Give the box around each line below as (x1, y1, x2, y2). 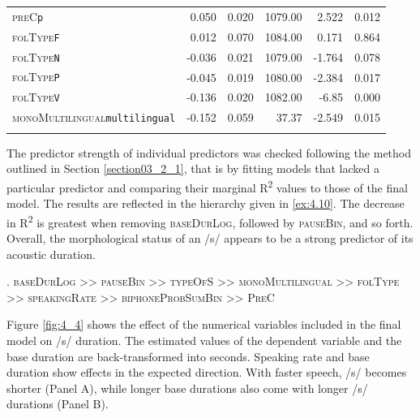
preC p (12, 7, 44, 24)
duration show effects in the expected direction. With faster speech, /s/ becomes (6, 364, 407, 381)
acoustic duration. (6, 245, 96, 262)
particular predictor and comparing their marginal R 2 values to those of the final (6, 176, 408, 196)
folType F (12, 28, 60, 45)
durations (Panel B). (6, 395, 109, 412)
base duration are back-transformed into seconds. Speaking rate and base (6, 347, 370, 364)
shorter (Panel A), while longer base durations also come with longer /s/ (6, 379, 368, 396)
